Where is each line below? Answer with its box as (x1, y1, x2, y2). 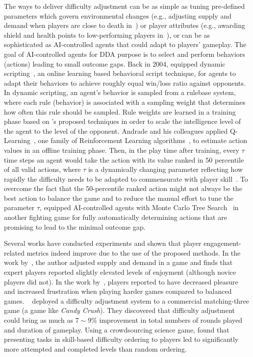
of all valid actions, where (4, 164, 81, 174)
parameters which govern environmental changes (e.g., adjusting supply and (4, 10, 232, 21)
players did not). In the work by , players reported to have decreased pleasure (4, 276, 238, 286)
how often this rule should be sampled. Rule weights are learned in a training (4, 106, 236, 117)
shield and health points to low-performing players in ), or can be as (4, 29, 210, 40)
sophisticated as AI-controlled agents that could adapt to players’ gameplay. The (4, 39, 247, 49)
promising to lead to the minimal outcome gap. (4, 221, 146, 232)
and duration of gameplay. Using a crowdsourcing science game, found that (4, 324, 229, 334)
